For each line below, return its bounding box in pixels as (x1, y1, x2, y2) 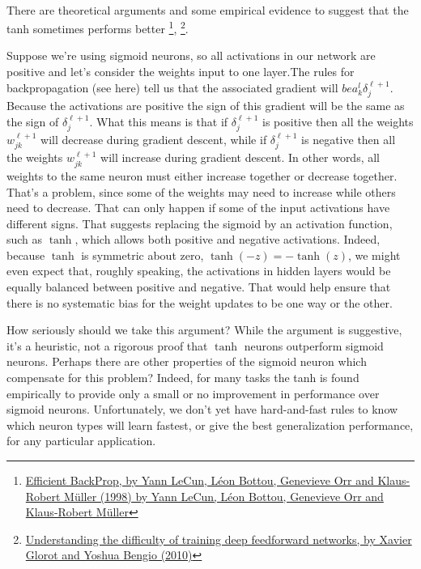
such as (6, 231, 43, 248)
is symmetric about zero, (81, 246, 204, 263)
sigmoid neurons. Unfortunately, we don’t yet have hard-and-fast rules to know (6, 401, 398, 418)
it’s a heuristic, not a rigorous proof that (6, 337, 208, 354)
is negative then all (301, 131, 396, 148)
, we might (347, 246, 401, 263)
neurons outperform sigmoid (244, 337, 384, 354)
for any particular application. (6, 432, 156, 449)
